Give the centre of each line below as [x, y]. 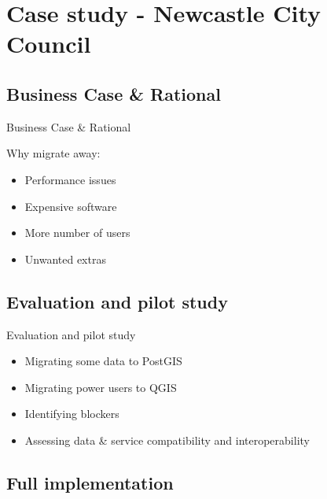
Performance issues [70, 179]
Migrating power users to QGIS [101, 387]
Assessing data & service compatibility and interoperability [167, 440]
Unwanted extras [65, 259]
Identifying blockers [72, 414]
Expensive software [71, 206]
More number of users [77, 233]
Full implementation [90, 482]
